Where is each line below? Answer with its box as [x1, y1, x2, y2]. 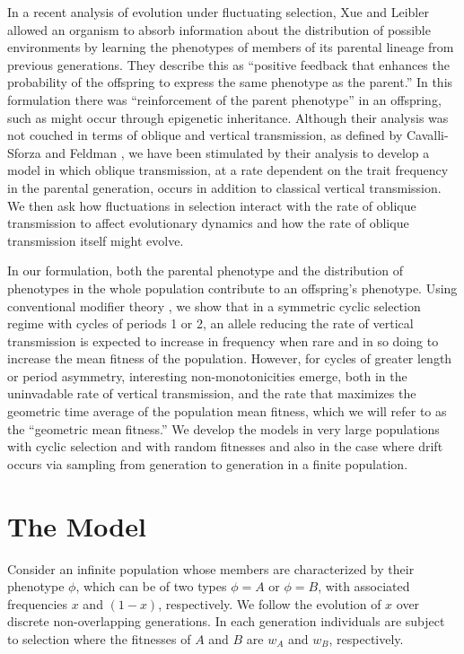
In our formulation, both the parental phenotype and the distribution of [7, 261, 403, 280]
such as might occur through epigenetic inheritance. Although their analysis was [7, 108, 449, 126]
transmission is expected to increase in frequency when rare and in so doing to [7, 331, 439, 350]
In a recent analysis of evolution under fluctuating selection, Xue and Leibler [7, 3, 429, 21]
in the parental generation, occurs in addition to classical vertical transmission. [7, 178, 442, 196]
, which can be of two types [75, 577, 227, 596]
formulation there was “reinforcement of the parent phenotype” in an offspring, [7, 90, 442, 109]
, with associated [318, 577, 410, 596]
